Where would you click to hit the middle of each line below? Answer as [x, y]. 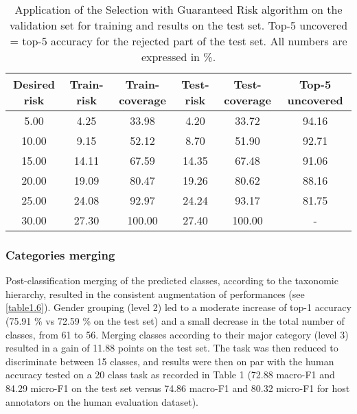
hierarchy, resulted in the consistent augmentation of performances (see [155, 294]
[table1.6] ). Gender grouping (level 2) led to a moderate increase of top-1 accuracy [178, 307]
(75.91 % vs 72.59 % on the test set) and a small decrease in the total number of [175, 321]
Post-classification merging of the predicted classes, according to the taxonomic [172, 280]
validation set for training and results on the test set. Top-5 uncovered [178, 25]
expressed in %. [178, 57]
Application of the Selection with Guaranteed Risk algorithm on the [178, 9]
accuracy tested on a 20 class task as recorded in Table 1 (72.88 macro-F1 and [170, 375]
